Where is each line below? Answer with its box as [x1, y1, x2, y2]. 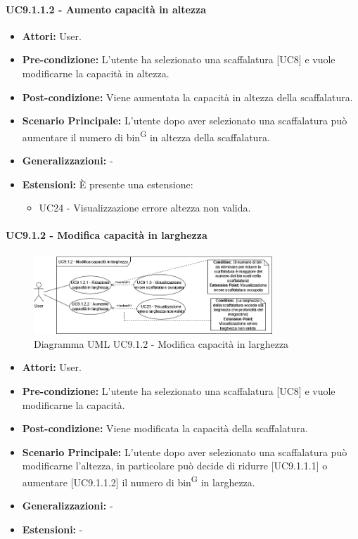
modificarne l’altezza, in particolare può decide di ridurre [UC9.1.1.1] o [22, 458, 328, 473]
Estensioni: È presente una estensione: [22, 176, 193, 191]
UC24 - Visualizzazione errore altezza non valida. [39, 200, 251, 215]
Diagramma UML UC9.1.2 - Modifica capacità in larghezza [34, 336, 289, 351]
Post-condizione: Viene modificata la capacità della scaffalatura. [22, 421, 308, 436]
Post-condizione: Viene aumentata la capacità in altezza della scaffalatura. [22, 89, 353, 104]
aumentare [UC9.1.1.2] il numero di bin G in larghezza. [22, 473, 255, 489]
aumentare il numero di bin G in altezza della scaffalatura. [22, 127, 270, 144]
